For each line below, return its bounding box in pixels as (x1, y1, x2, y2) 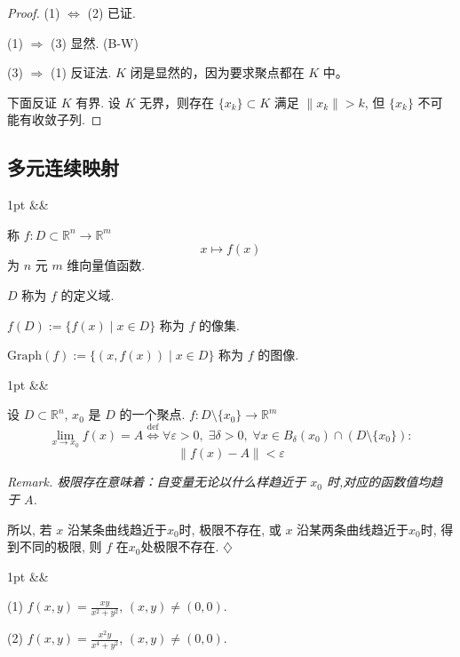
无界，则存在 (139, 92, 215, 111)
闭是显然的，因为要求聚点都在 (130, 63, 305, 82)
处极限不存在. (140, 537, 219, 556)
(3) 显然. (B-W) (50, 33, 139, 51)
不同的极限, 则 (19, 537, 102, 556)
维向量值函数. (67, 256, 146, 274)
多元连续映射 (7, 154, 119, 181)
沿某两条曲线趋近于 (297, 519, 409, 538)
